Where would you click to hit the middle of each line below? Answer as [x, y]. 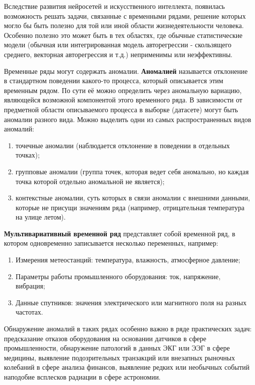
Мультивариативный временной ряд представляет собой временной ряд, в [120, 233]
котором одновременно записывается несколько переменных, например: [111, 243]
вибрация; [30, 286]
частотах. [29, 312]
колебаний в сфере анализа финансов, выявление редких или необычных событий [127, 367]
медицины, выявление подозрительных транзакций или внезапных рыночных [120, 357]
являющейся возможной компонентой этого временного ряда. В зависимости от [123, 100]
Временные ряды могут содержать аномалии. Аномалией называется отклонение [126, 71]
